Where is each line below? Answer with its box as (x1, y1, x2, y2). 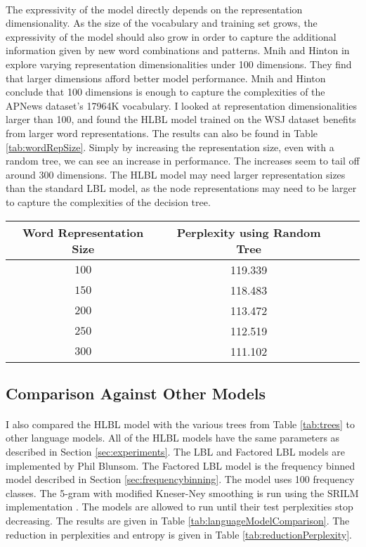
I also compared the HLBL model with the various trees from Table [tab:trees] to (6, 416, 355, 431)
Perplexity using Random (176, 224, 321, 240)
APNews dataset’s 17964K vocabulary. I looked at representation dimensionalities (6, 98, 358, 112)
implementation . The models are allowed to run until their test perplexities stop (6, 499, 353, 514)
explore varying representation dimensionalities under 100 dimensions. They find (6, 56, 352, 71)
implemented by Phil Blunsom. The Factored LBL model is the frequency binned (6, 458, 355, 472)
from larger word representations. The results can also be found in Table (6, 125, 318, 140)
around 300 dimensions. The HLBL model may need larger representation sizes (6, 167, 346, 181)
